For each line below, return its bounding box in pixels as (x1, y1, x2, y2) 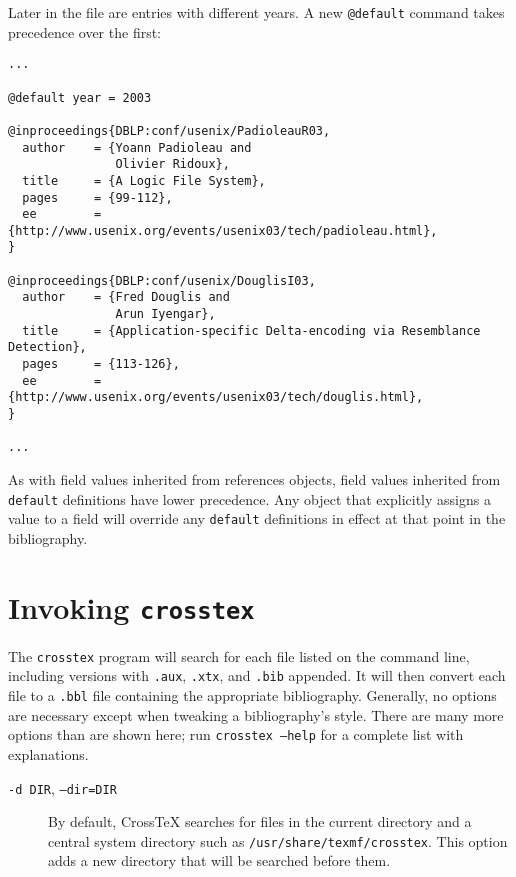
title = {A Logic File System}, (22, 173, 266, 188)
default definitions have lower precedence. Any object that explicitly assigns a (8, 488, 491, 509)
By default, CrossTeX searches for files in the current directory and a (48, 811, 472, 832)
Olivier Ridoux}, (115, 157, 230, 172)
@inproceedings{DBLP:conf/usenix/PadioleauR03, (8, 123, 331, 138)
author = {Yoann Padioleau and (22, 140, 252, 155)
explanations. (8, 743, 89, 764)
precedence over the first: (8, 21, 162, 42)
